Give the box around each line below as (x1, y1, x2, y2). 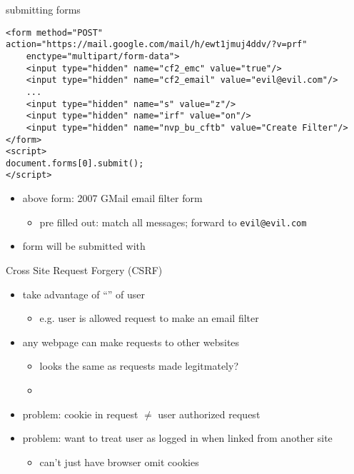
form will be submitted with (22, 238, 146, 253)
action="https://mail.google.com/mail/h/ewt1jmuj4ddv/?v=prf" (6, 39, 308, 50)
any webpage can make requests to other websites (22, 334, 240, 349)
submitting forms (6, 2, 81, 16)
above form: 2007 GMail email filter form (22, 191, 203, 206)
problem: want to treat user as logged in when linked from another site (22, 430, 333, 445)
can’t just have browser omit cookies (39, 454, 199, 469)
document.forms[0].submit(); (6, 158, 144, 168)
